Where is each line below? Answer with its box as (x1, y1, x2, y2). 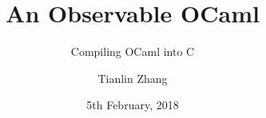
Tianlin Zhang (97, 69, 168, 86)
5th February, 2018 (86, 96, 179, 113)
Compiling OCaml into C (70, 43, 195, 60)
